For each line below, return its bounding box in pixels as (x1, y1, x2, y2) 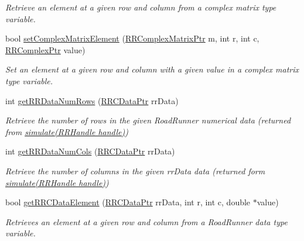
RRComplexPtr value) (5, 43, 86, 56)
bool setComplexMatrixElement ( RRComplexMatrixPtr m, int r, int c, (5, 32, 259, 44)
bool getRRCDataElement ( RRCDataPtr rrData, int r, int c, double (5, 196, 251, 208)
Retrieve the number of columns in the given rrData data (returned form (5, 164, 265, 177)
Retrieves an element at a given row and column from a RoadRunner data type (5, 215, 288, 228)
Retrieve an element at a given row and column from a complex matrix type (5, 1, 276, 13)
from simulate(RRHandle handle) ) (5, 125, 128, 137)
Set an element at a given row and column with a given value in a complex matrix (5, 63, 299, 75)
